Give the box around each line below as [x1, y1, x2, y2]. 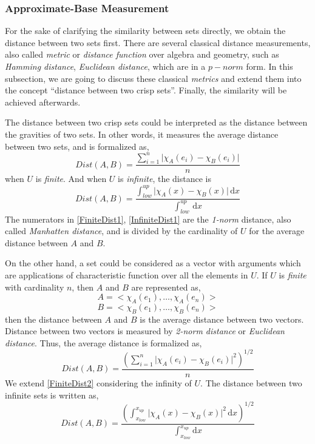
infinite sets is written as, [5, 388, 99, 401]
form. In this [246, 60, 293, 72]
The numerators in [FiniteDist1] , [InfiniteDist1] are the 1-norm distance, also [5, 212, 291, 225]
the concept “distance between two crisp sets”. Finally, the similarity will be [5, 84, 287, 96]
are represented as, [131, 280, 201, 293]
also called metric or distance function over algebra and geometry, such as [5, 48, 279, 61]
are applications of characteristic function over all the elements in [5, 268, 248, 281]
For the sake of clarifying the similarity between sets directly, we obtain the [5, 24, 286, 37]
